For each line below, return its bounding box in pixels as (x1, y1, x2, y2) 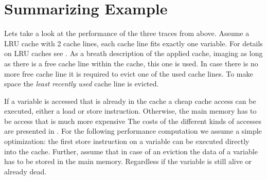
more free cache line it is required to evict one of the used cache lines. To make (4, 68, 253, 79)
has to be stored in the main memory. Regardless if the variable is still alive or (4, 156, 252, 167)
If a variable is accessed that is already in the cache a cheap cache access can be (4, 95, 256, 106)
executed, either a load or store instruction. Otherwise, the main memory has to (4, 105, 257, 116)
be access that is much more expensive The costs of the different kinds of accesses (4, 115, 262, 126)
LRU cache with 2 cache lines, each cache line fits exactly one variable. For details (4, 38, 263, 48)
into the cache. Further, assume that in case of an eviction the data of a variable (4, 146, 258, 156)
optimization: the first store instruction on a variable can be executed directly (4, 136, 250, 147)
